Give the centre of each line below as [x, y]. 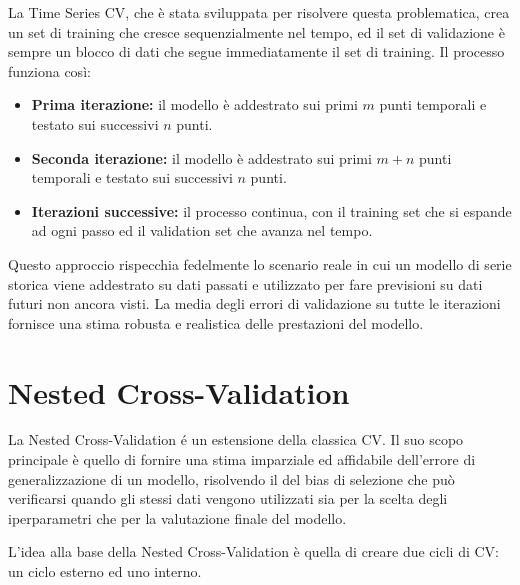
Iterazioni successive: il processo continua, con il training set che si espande [271, 210]
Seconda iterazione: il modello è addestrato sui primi [201, 157]
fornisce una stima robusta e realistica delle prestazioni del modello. [216, 322]
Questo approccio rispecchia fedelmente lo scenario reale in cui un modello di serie [260, 263]
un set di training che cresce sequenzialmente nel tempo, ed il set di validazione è [256, 31]
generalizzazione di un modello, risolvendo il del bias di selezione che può [231, 478]
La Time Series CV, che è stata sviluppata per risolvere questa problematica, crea [259, 12]
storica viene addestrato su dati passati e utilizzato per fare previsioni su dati [245, 283]
